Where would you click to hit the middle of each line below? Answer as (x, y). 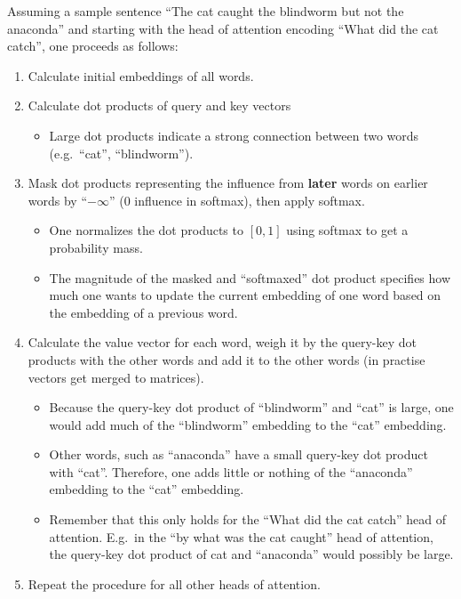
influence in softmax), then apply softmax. (250, 200)
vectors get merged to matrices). (116, 377)
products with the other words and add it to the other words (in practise (227, 359)
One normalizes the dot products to (146, 230)
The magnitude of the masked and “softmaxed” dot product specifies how (250, 277)
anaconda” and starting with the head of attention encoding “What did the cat (223, 28)
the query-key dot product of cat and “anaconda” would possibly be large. (251, 554)
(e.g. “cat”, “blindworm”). (121, 153)
